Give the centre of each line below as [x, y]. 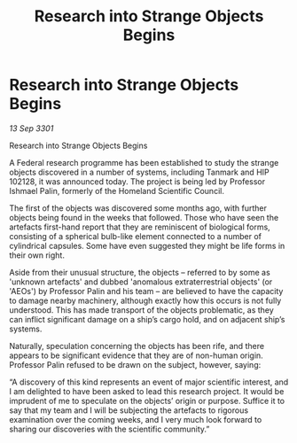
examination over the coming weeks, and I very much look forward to [136, 419]
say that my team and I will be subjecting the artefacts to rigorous [129, 410]
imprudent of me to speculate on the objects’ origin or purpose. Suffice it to [147, 400]
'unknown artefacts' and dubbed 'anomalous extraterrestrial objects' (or [141, 282]
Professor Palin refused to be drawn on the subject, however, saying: [135, 364]
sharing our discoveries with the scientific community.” [109, 429]
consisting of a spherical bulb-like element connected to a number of [135, 236]
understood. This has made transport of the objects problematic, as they [142, 310]
